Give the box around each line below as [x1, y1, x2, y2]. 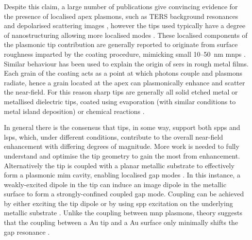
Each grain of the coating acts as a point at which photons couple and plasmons [4, 68, 243, 78]
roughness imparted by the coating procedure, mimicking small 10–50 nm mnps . [4, 48, 246, 59]
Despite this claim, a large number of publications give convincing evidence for [4, 1, 238, 11]
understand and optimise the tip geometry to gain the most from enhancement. [4, 150, 240, 160]
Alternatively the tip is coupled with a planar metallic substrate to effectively [4, 160, 235, 170]
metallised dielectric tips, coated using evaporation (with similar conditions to [4, 96, 236, 106]
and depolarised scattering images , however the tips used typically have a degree [4, 20, 246, 31]
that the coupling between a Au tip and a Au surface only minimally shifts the [4, 217, 238, 227]
